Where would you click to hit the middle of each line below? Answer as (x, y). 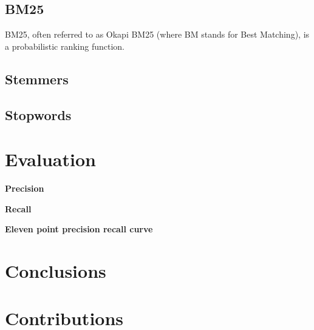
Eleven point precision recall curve (79, 229)
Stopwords (38, 114)
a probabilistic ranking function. (65, 46)
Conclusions (56, 271)
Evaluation (50, 159)
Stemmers (37, 79)
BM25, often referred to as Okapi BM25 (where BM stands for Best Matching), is (157, 34)
